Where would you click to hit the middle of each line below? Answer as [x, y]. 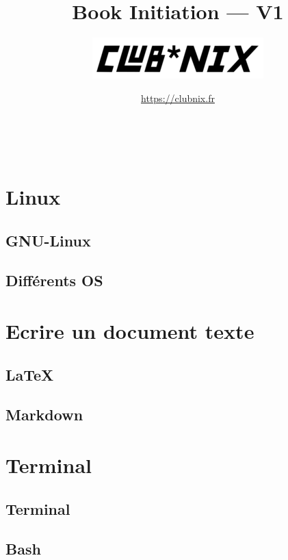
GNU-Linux [48, 240]
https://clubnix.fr [178, 98]
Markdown [44, 415]
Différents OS [54, 280]
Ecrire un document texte [130, 331]
